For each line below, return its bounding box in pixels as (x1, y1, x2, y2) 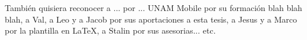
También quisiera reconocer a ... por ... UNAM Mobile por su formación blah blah (5, 2, 302, 13)
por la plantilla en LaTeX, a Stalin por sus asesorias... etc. (5, 24, 216, 37)
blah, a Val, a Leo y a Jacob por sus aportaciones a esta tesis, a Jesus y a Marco (5, 13, 297, 25)
